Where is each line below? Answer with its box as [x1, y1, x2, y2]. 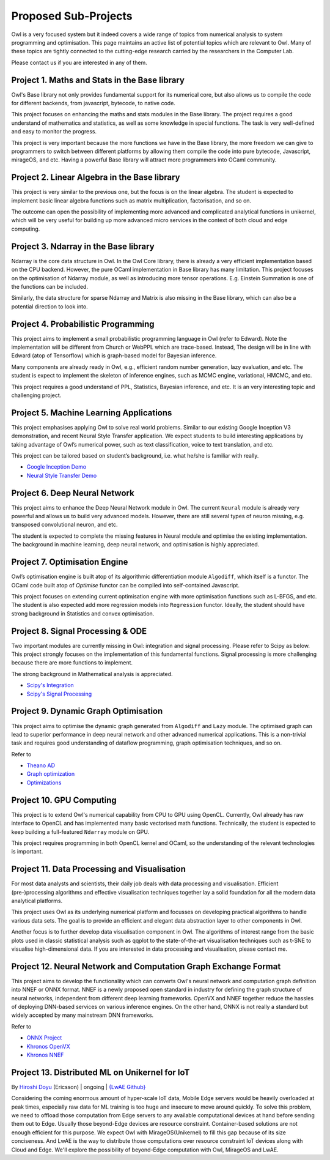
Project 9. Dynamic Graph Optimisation [11, 706, 163, 716]
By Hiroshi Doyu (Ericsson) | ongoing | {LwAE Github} [11, 1083, 146, 1090]
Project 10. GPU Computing [11, 795, 117, 805]
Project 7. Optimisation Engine [11, 557, 128, 567]
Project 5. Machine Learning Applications [11, 407, 172, 418]
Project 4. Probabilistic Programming [11, 319, 155, 329]
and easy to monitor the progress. [11, 128, 97, 135]
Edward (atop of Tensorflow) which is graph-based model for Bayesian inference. [11, 352, 217, 359]
